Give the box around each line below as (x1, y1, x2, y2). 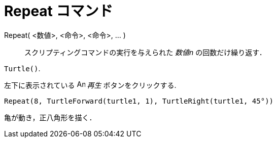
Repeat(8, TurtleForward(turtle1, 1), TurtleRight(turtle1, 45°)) (4, 97, 274, 105)
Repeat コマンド (4, 3, 113, 20)
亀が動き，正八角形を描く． (4, 113, 96, 122)
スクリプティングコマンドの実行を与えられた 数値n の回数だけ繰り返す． (24, 48, 266, 57)
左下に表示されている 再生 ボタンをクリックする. (4, 80, 177, 89)
